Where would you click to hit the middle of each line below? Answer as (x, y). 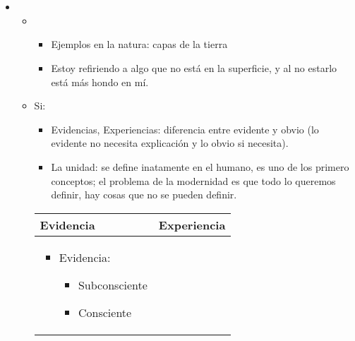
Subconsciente (113, 285)
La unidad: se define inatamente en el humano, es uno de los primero (200, 166)
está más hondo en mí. (100, 82)
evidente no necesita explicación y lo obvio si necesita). (170, 143)
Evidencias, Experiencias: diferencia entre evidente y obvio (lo (185, 129)
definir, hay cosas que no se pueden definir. (144, 195)
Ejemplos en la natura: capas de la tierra (139, 44)
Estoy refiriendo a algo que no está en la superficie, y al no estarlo (194, 67)
